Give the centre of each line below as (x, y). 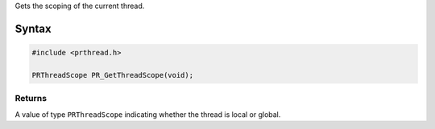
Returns (31, 99)
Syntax (33, 28)
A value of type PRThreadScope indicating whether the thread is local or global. (148, 114)
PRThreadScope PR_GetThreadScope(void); (112, 75)
